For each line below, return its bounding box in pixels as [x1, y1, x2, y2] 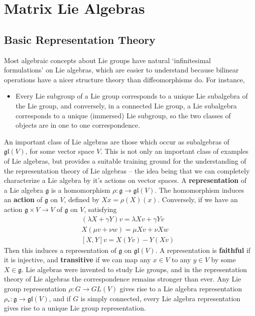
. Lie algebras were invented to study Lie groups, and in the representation [21, 264, 247, 274]
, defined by [64, 194, 99, 205]
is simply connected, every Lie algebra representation [80, 293, 241, 303]
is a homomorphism [51, 184, 110, 195]
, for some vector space [25, 146, 95, 156]
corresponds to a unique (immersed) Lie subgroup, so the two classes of [15, 110, 231, 120]
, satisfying [84, 204, 117, 214]
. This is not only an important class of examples [100, 146, 249, 156]
